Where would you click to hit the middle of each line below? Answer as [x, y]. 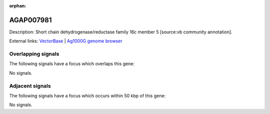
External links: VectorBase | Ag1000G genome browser [66, 41]
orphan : [18, 6]
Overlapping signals [34, 54]
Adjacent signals [30, 86]
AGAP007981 [30, 20]
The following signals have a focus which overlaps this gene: [72, 64]
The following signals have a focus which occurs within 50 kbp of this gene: [87, 96]
